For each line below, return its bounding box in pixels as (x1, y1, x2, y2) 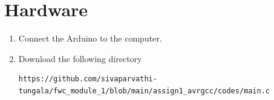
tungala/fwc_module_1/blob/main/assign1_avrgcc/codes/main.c (18, 86, 270, 95)
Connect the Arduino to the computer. (18, 32, 162, 45)
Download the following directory (18, 52, 142, 64)
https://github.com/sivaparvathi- (18, 75, 157, 84)
